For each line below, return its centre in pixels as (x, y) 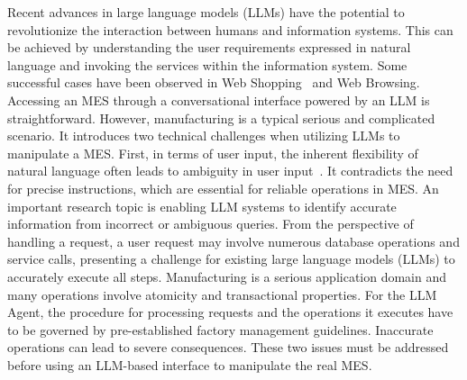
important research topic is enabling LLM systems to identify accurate (202, 206)
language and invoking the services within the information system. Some (207, 64)
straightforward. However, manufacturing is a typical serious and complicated (221, 118)
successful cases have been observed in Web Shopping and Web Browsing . (214, 82)
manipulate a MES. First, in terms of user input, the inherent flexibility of (213, 153)
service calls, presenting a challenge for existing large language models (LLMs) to (231, 259)
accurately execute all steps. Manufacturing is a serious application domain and (227, 276)
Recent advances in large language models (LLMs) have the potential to (206, 12)
